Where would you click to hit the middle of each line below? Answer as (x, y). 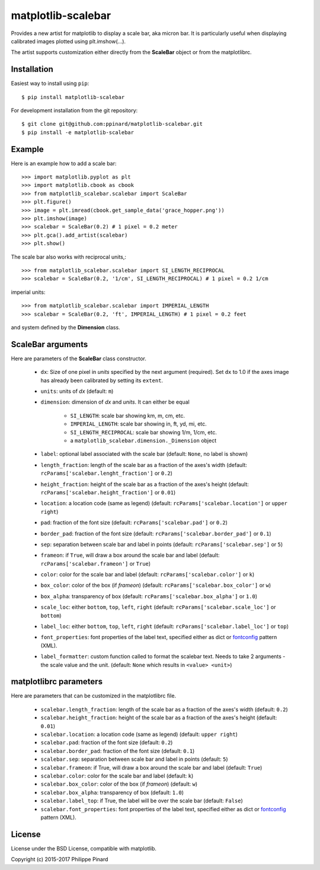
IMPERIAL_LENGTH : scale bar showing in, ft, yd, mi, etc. (138, 424)
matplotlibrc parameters (57, 682)
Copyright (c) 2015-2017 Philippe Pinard (60, 859)
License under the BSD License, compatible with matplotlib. (84, 848)
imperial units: (28, 292)
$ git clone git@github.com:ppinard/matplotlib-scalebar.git (112, 124)
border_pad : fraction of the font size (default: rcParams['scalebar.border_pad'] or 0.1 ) (156, 534)
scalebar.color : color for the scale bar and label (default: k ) (117, 776)
